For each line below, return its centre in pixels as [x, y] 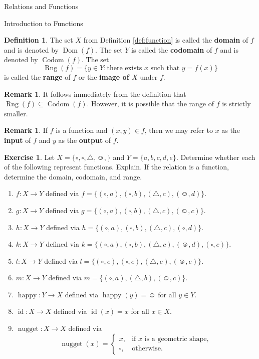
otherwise [146, 349]
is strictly [236, 104]
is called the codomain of [172, 49]
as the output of [85, 140]
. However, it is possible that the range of [150, 104]
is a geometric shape [176, 339]
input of [18, 140]
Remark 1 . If [26, 130]
